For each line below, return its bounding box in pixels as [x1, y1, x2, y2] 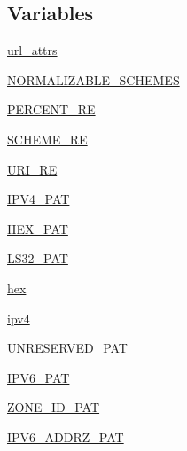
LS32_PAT [7, 249, 68, 268]
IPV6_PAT [7, 368, 70, 386]
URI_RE [7, 159, 58, 178]
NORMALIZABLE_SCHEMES [7, 70, 180, 89]
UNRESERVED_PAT [7, 338, 128, 357]
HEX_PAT [7, 219, 68, 237]
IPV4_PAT [7, 190, 70, 208]
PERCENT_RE [7, 100, 96, 119]
